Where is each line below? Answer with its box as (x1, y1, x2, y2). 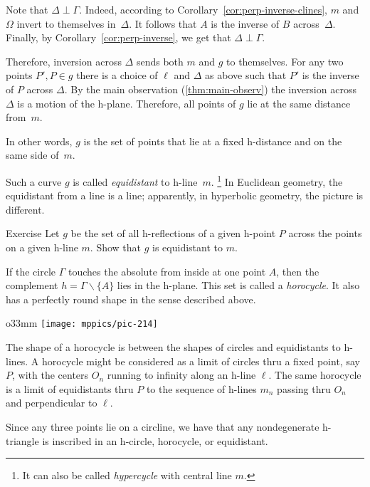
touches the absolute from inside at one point (68, 263, 266, 278)
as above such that (205, 68, 287, 83)
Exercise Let (6, 226, 60, 241)
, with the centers (12, 367, 89, 382)
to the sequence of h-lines (146, 381, 257, 396)
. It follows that (129, 16, 197, 31)
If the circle (6, 263, 56, 278)
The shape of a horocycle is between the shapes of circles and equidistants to (6, 340, 341, 354)
